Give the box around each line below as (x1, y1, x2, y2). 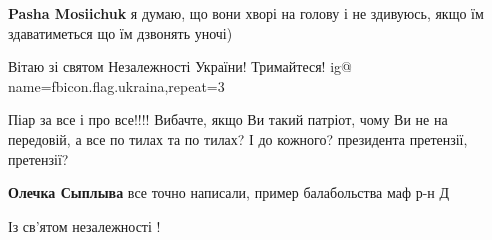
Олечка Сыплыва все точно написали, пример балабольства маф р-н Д (8, 182, 450, 203)
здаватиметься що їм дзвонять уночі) (8, 22, 233, 43)
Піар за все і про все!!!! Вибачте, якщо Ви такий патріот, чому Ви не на (8, 109, 448, 130)
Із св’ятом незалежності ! (8, 215, 161, 236)
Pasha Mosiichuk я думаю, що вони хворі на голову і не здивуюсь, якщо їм (8, 3, 484, 23)
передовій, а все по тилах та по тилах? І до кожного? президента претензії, (8, 128, 468, 149)
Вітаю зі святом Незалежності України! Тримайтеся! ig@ (8, 56, 352, 77)
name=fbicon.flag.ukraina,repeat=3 (8, 75, 225, 96)
